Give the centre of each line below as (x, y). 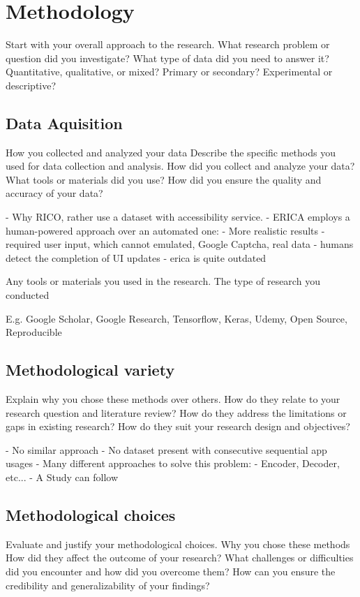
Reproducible (34, 332)
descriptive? (31, 85)
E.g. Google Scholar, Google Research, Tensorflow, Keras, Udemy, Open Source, (177, 318)
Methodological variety (90, 370)
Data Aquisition (64, 123)
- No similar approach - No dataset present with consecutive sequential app (166, 449)
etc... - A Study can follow (62, 477)
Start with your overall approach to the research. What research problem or (168, 44)
